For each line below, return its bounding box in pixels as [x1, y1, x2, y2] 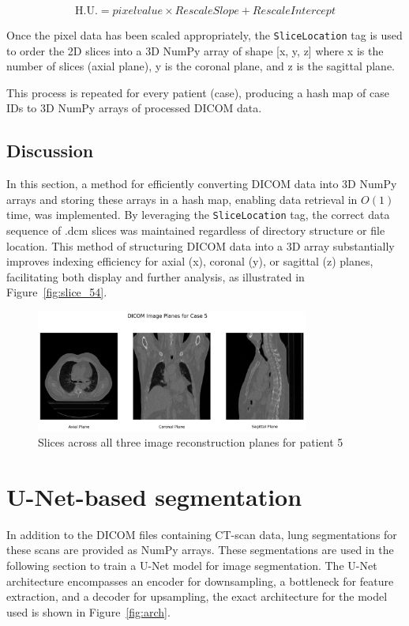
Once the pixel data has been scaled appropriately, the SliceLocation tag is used [6, 27, 403, 43]
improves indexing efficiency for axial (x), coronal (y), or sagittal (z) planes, [6, 253, 373, 270]
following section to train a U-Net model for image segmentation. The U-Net [6, 556, 377, 573]
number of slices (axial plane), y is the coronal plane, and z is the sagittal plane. [6, 58, 396, 74]
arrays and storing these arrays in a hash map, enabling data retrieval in [6, 190, 358, 207]
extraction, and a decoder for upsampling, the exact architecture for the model [6, 588, 388, 605]
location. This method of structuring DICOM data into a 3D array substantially [6, 237, 395, 254]
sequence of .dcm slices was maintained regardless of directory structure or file [6, 222, 385, 239]
